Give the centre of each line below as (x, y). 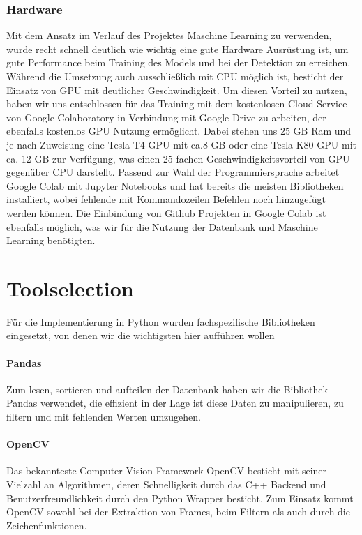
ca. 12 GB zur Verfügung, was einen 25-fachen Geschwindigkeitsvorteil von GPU (178, 158)
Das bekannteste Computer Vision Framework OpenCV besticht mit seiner (167, 470)
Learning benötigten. (51, 240)
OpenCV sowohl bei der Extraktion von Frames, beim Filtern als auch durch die (178, 512)
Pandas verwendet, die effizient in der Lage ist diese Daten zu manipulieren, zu (175, 403)
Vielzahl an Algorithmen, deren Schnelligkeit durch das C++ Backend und (166, 484)
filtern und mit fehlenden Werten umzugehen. (104, 417)
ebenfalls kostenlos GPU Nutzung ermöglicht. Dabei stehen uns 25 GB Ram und (179, 131)
